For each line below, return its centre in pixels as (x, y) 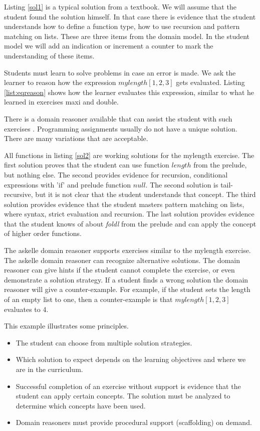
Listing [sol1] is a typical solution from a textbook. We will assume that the (120, 6)
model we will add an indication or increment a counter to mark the (109, 46)
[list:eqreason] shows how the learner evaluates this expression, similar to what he (129, 92)
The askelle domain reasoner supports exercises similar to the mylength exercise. (127, 250)
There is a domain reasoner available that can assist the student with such (118, 118)
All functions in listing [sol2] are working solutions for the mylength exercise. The (129, 155)
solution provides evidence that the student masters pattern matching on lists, (124, 204)
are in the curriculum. (49, 369)
